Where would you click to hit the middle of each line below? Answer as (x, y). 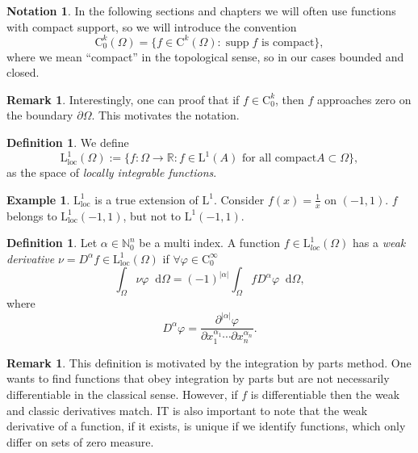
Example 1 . (38, 199)
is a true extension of (146, 199)
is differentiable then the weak (325, 394)
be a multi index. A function (210, 243)
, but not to (152, 215)
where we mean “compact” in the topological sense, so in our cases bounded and (205, 56)
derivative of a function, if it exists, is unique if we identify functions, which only (206, 426)
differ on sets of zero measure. (80, 441)
